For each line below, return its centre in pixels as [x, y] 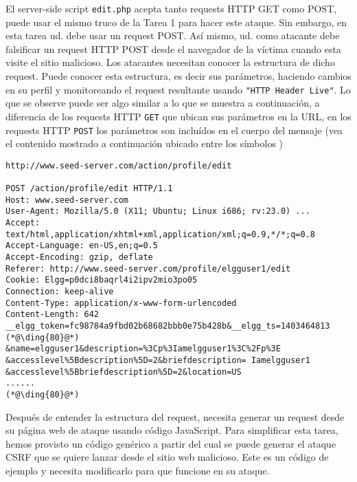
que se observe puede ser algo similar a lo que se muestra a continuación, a [163, 103]
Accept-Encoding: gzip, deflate [79, 258]
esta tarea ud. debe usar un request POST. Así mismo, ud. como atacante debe [173, 35]
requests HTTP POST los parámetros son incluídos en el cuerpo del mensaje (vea [174, 130]
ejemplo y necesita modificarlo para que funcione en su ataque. [138, 470]
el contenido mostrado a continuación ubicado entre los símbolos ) [145, 143]
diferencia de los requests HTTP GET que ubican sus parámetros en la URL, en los [178, 116]
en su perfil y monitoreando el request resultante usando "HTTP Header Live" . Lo [178, 89]
